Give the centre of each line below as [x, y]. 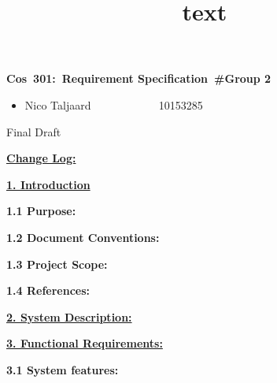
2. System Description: [69, 316]
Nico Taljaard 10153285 [114, 104]
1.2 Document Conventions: [83, 237]
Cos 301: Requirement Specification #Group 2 [139, 78]
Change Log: [41, 158]
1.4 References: [48, 290]
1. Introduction [48, 184]
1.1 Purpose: [41, 211]
